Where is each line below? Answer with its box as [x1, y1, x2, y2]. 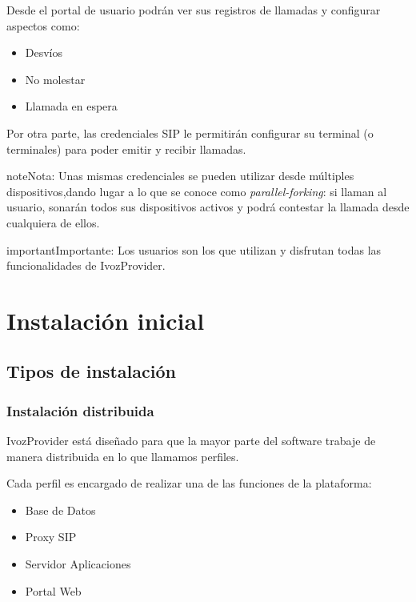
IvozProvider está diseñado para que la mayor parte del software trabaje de [6, 432, 376, 449]
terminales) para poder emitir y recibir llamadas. [6, 140, 246, 157]
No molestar [25, 70, 86, 87]
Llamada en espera [25, 98, 118, 114]
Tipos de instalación [6, 359, 176, 383]
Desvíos [25, 44, 63, 61]
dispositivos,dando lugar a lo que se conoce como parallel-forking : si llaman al [6, 183, 387, 199]
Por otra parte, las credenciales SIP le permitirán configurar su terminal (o [6, 124, 374, 141]
